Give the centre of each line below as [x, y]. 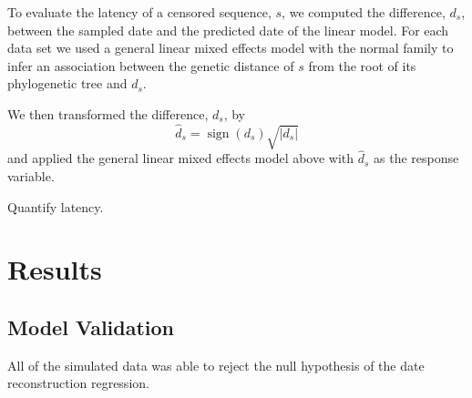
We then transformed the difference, [108, 113]
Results [55, 269]
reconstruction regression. [78, 383]
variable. [31, 175]
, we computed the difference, [364, 12]
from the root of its [362, 65]
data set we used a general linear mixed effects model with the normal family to [231, 48]
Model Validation [91, 327]
